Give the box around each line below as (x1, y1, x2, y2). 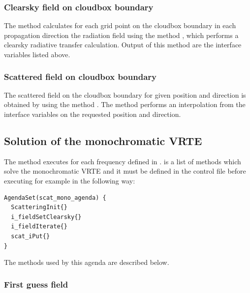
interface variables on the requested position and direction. (4, 109, 181, 119)
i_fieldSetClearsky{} (11, 213, 82, 220)
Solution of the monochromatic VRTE (4, 133, 202, 148)
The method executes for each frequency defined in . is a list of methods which (4, 156, 241, 166)
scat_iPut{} (11, 232, 50, 240)
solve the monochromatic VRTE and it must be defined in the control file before (4, 166, 246, 176)
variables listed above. (4, 49, 70, 59)
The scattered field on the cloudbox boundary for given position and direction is (4, 89, 246, 100)
